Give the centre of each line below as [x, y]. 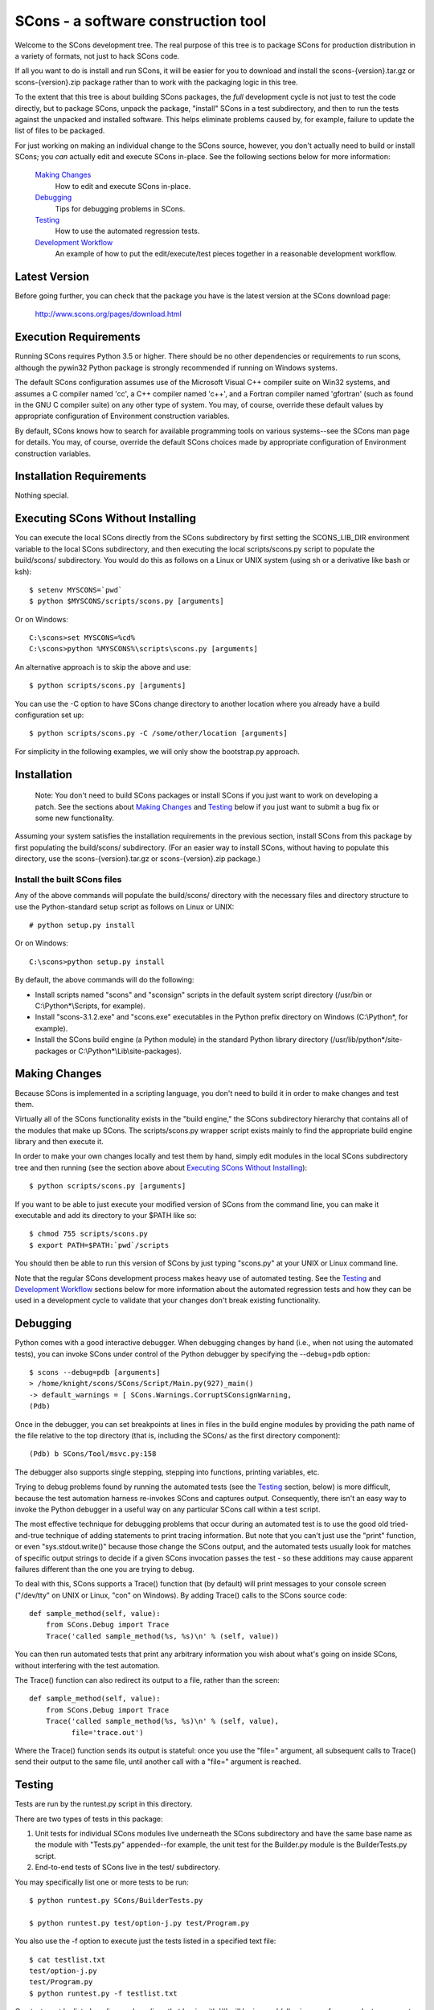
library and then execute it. [59, 1142]
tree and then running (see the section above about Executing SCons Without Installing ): [161, 1167]
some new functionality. [74, 818]
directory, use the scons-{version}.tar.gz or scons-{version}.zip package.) [138, 859]
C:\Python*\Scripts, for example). [90, 1006]
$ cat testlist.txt [68, 1959]
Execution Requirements [78, 337]
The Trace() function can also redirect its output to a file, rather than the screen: [147, 1680]
